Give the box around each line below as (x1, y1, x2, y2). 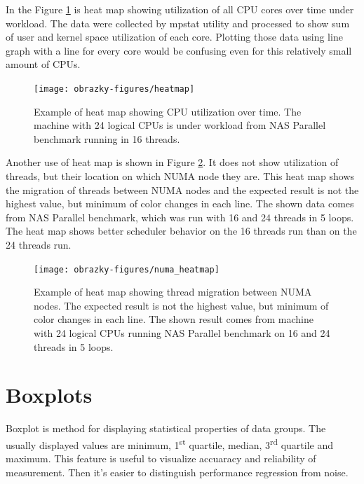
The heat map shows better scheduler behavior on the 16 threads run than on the (6, 223, 357, 238)
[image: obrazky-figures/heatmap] (34, 83, 195, 94)
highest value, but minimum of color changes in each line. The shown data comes (6, 196, 354, 211)
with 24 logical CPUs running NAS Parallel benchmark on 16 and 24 (34, 326, 330, 340)
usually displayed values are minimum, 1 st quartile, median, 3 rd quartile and (6, 435, 334, 452)
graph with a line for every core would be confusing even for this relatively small (6, 43, 352, 57)
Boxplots (6, 380, 93, 409)
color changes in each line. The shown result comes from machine (34, 312, 314, 326)
